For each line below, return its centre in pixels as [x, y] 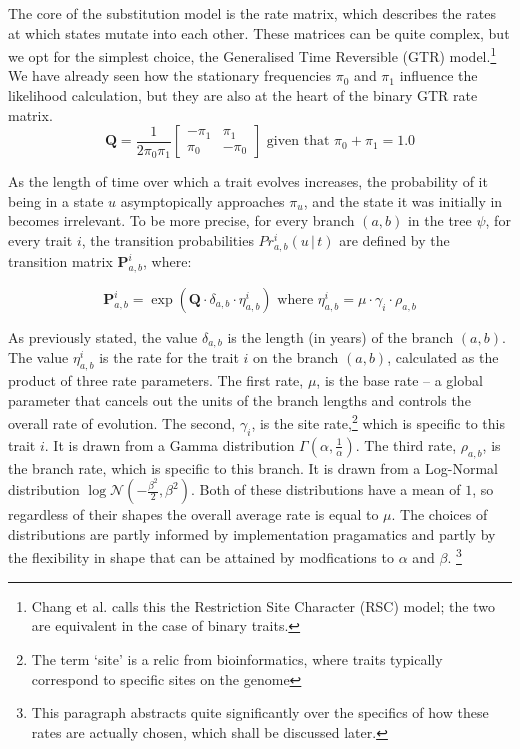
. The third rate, [406, 444]
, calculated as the [443, 357]
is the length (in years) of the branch [340, 337]
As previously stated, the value [103, 337]
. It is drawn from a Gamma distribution [169, 444]
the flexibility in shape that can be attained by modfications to [201, 557]
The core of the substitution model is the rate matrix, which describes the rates [252, 13]
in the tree [439, 220]
